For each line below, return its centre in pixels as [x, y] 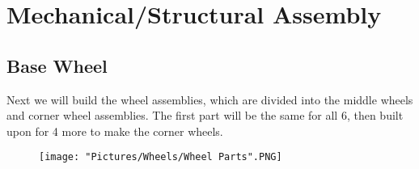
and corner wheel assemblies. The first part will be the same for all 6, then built [205, 115]
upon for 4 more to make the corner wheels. [115, 131]
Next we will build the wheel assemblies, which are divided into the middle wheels [210, 99]
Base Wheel [57, 65]
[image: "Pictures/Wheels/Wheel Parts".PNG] [161, 157]
